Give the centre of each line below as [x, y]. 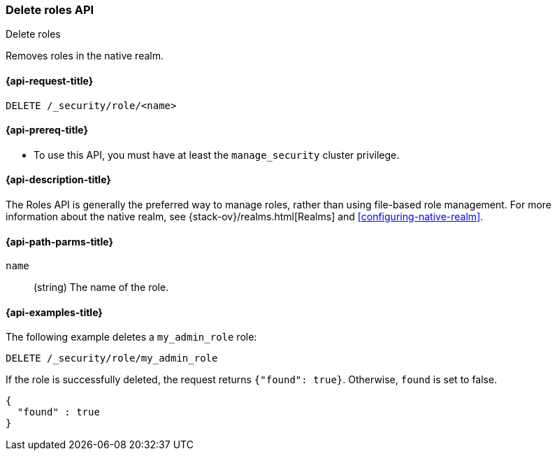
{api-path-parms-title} [60, 241]
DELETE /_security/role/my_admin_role [112, 358]
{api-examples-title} [54, 312]
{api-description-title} [58, 180]
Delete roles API [50, 10]
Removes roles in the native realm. [85, 56]
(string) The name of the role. [101, 287]
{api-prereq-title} [47, 130]
